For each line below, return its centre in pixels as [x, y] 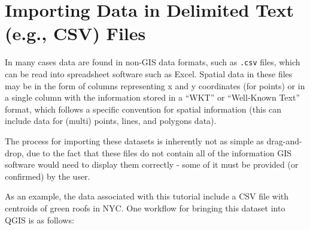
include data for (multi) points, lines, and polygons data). [111, 121]
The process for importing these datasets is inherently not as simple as [134, 140]
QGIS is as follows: [39, 220]
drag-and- [284, 140]
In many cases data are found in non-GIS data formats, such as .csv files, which [153, 62]
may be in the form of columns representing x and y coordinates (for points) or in [155, 85]
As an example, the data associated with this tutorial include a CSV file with [147, 196]
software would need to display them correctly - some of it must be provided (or [152, 164]
